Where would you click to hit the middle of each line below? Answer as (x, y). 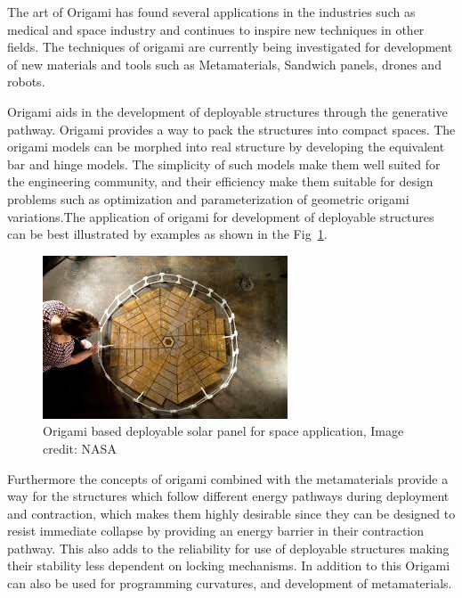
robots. (26, 82)
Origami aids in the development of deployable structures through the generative (227, 111)
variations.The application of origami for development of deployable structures (221, 216)
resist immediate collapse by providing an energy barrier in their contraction (216, 531)
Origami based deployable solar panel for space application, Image (223, 431)
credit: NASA (80, 448)
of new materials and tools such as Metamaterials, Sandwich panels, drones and (224, 64)
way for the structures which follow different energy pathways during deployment (228, 496)
